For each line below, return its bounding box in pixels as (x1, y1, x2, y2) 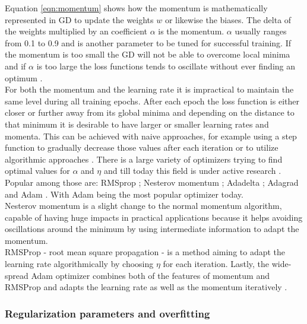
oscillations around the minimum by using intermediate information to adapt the (5, 223, 299, 235)
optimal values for (5, 164, 70, 177)
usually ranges (235, 25, 287, 37)
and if (5, 59, 26, 72)
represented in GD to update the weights (5, 13, 154, 26)
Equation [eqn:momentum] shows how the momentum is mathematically (5, 2, 268, 14)
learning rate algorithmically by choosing (5, 258, 154, 270)
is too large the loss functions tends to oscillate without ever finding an (36, 59, 296, 72)
